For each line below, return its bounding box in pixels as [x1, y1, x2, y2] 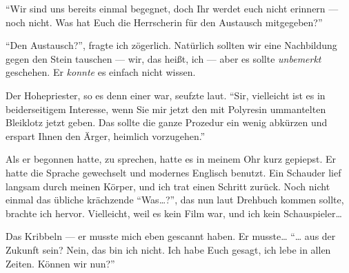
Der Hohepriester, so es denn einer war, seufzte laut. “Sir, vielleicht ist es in [6, 88, 326, 102]
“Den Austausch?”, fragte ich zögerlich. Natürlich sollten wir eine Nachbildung [6, 38, 337, 52]
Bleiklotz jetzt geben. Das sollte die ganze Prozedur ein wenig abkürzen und [6, 115, 328, 130]
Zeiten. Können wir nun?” [6, 256, 115, 270]
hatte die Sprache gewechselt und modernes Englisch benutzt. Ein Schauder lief [6, 165, 341, 179]
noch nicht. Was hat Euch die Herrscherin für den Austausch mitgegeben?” [6, 14, 323, 29]
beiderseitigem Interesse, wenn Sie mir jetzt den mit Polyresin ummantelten [6, 101, 326, 116]
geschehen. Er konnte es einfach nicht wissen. [6, 65, 196, 79]
